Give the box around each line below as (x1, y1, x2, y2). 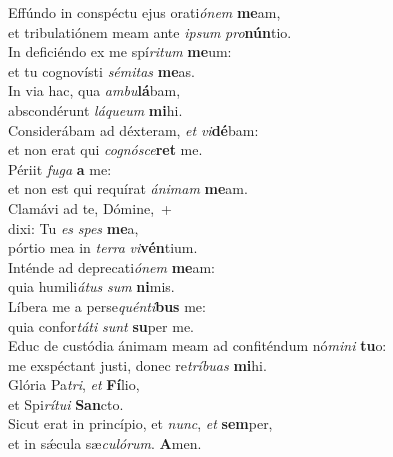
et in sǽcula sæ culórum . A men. (8, 433, 202, 454)
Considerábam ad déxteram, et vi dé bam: (8, 119, 259, 140)
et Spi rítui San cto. (8, 393, 124, 414)
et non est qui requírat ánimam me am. (8, 178, 248, 199)
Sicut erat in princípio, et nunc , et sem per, (8, 413, 273, 434)
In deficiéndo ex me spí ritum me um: (8, 41, 232, 62)
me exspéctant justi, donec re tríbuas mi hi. (8, 354, 267, 375)
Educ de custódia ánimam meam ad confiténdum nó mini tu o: (8, 335, 387, 356)
